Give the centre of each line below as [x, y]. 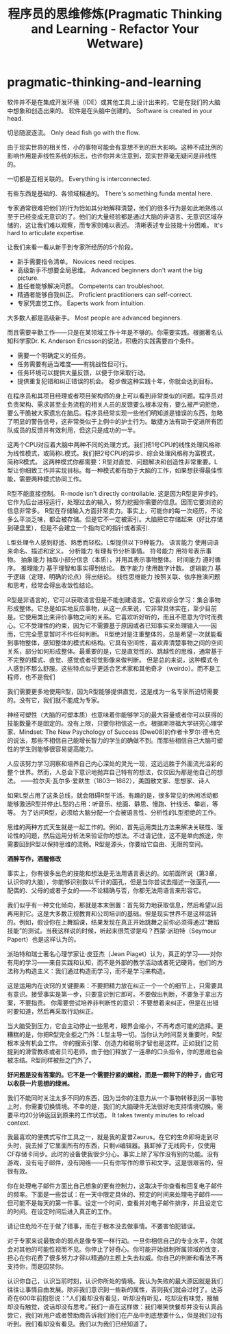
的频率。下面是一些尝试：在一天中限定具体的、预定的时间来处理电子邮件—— [115, 1194]
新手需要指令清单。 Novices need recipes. [77, 261]
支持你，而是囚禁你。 [37, 1266]
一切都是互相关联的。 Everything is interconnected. [79, 178]
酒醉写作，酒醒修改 [34, 859]
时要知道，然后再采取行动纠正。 [52, 1011]
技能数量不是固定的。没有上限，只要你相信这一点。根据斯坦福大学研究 [106, 723]
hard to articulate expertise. [46, 233]
